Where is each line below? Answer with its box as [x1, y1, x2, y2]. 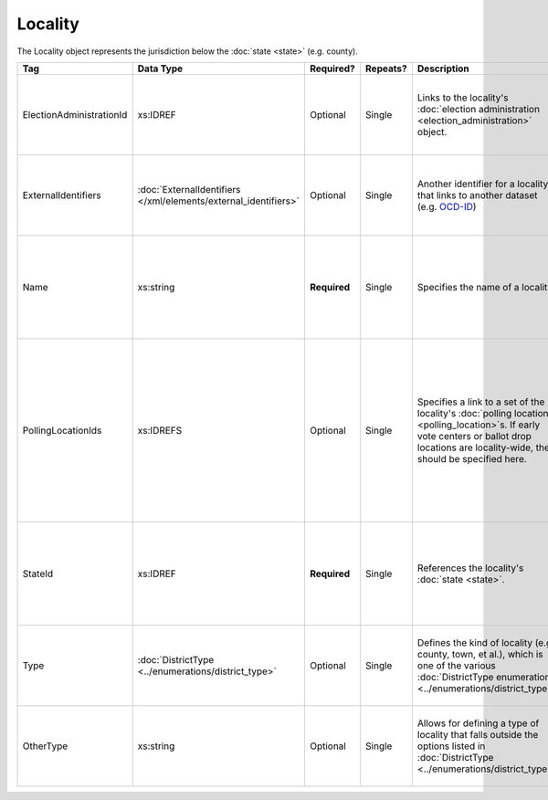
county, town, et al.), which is [416, 647, 543, 660]
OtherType [22, 740, 68, 753]
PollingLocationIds [22, 424, 102, 437]
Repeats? [365, 62, 407, 75]
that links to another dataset [416, 188, 538, 201]
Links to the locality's [416, 91, 509, 104]
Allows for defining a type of [416, 717, 540, 730]
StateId [22, 567, 54, 580]
